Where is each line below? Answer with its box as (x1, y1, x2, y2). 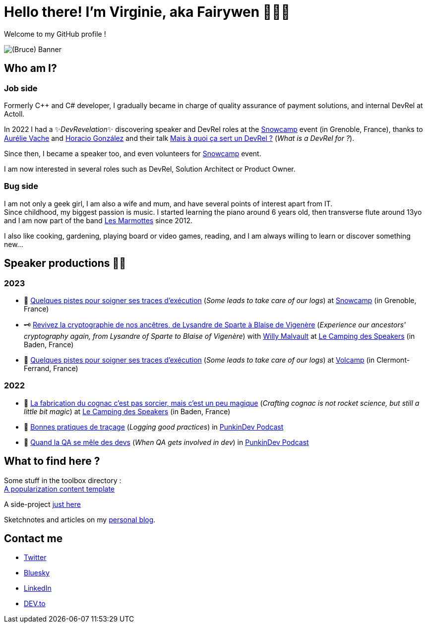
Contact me (4, 532, 63, 545)
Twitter (24, 553, 47, 562)
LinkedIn (24, 584, 52, 593)
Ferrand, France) (24, 364, 78, 373)
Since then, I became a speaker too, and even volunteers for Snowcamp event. (4, 149, 261, 158)
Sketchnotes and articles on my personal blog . (4, 515, 156, 524)
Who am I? (4, 62, 57, 75)
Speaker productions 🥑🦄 (4, 257, 126, 270)
